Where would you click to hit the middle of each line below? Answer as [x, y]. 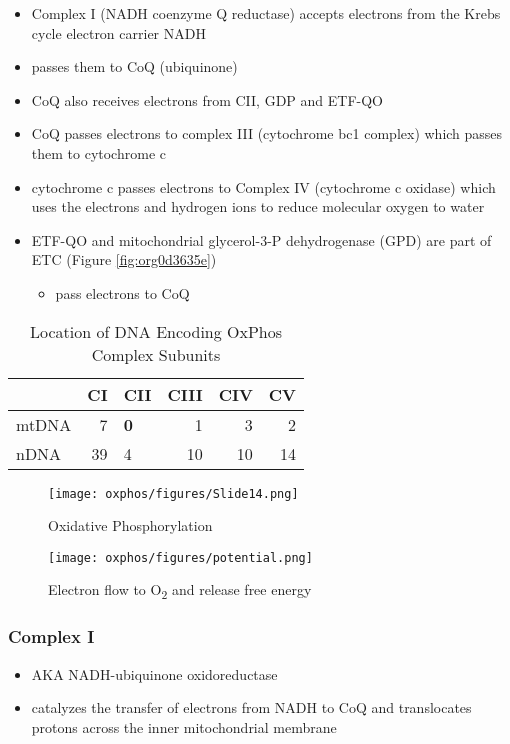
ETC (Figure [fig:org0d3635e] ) [124, 259]
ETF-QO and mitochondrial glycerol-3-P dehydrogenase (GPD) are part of [261, 239]
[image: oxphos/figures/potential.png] [180, 557]
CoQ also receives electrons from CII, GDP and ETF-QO [207, 99]
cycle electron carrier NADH [118, 32]
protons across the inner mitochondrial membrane [184, 726]
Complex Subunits [156, 354]
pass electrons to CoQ [122, 292]
